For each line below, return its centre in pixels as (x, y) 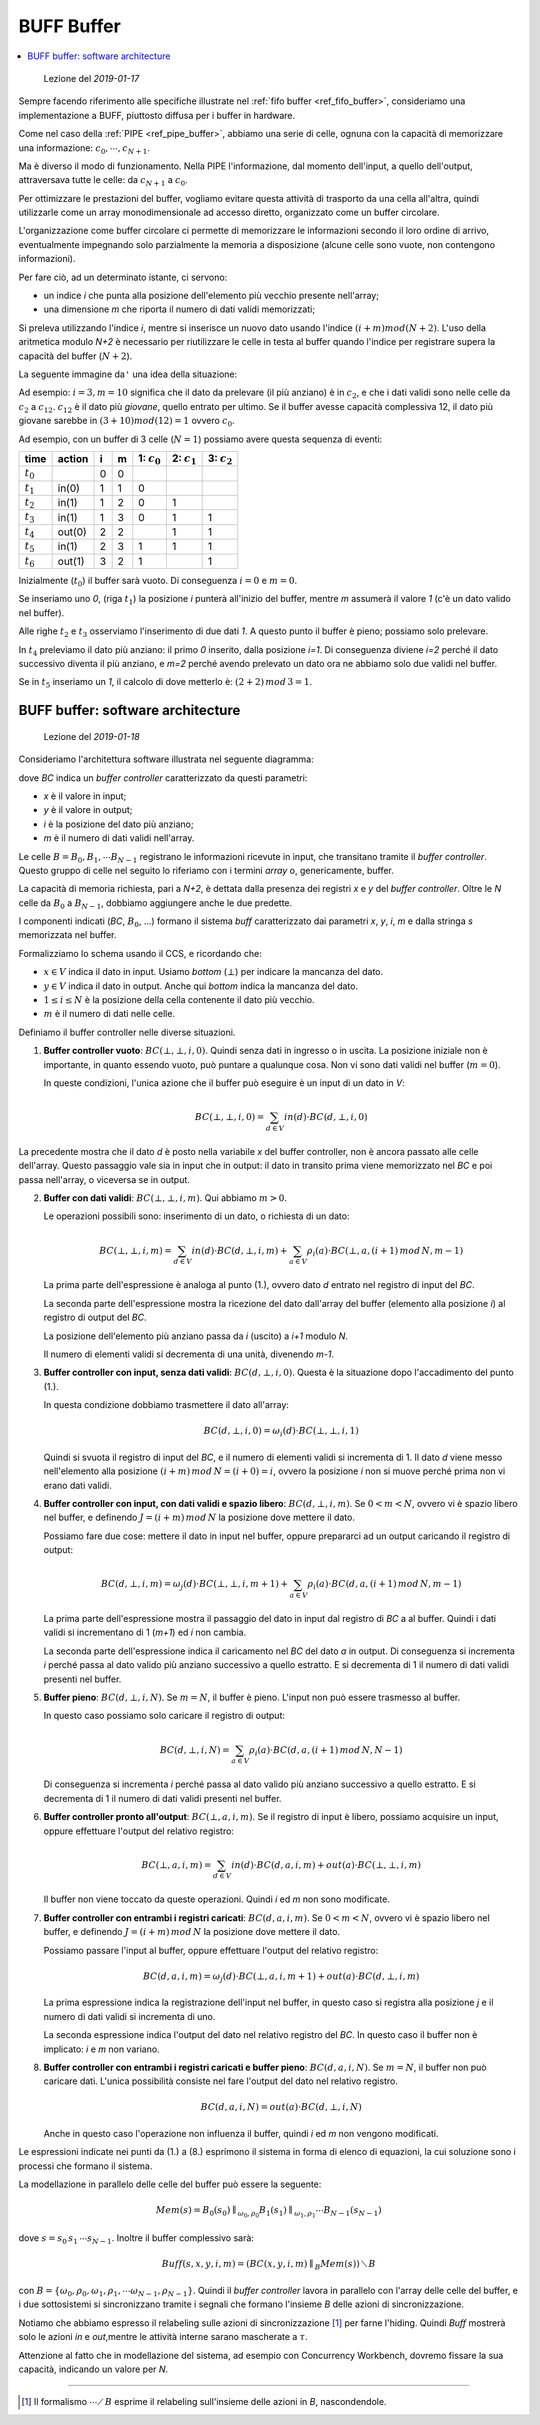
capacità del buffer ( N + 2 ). (75, 356)
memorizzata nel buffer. (67, 935)
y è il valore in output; (88, 810)
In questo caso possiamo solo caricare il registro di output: (164, 1716)
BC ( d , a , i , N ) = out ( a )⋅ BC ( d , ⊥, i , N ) (281, 2107)
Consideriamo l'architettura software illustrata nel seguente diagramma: (166, 759)
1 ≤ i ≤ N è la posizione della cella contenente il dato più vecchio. (179, 1000)
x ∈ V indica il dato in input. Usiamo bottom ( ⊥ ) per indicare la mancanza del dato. (213, 972)
